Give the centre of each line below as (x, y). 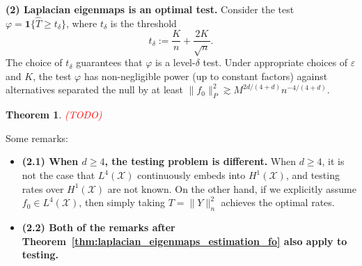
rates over (43, 188)
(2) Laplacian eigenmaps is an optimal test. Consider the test (150, 9)
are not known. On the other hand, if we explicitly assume (232, 188)
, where (81, 23)
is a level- (175, 62)
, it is (333, 161)
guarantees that (109, 62)
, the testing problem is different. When (200, 161)
